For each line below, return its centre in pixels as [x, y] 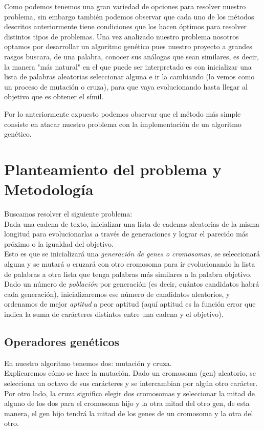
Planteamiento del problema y [113, 169]
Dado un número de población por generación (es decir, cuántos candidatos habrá [132, 284]
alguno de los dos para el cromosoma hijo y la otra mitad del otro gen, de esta [127, 403]
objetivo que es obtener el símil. [54, 96]
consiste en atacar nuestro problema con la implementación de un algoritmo [123, 124]
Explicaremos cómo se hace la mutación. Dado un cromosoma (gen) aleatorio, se [130, 373]
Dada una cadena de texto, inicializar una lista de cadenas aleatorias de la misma [132, 223]
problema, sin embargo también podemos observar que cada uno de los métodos [129, 16]
